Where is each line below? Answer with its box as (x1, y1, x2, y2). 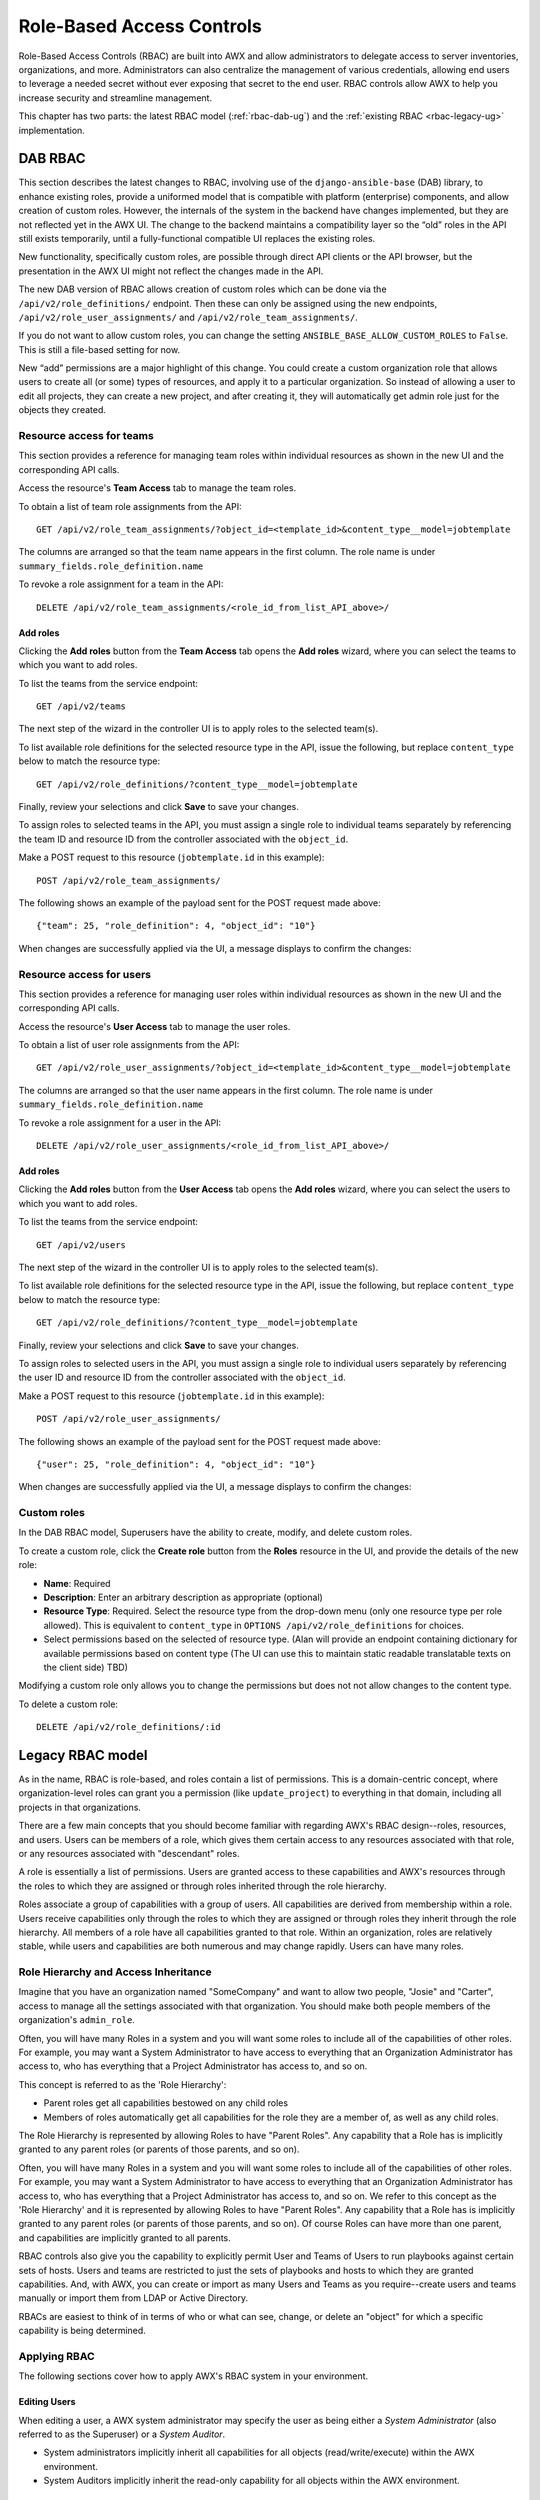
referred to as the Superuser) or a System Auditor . (18, 2428, 226, 2440)
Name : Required (43, 1577, 111, 1589)
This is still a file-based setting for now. (18, 343, 180, 355)
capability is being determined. (18, 2325, 147, 2337)
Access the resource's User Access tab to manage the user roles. (18, 1020, 291, 1032)
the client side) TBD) (43, 1661, 129, 1673)
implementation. (18, 124, 85, 136)
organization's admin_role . (18, 2014, 135, 2026)
